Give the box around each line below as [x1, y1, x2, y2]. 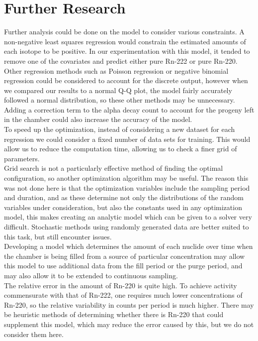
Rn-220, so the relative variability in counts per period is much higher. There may [4, 299, 254, 310]
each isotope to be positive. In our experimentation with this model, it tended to [4, 46, 250, 56]
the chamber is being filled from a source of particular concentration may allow [4, 250, 245, 261]
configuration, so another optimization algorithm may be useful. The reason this [4, 173, 249, 183]
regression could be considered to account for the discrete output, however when [4, 75, 248, 86]
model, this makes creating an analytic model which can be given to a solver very [4, 212, 252, 222]
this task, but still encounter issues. [4, 231, 112, 241]
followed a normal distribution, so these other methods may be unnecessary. [4, 95, 235, 105]
